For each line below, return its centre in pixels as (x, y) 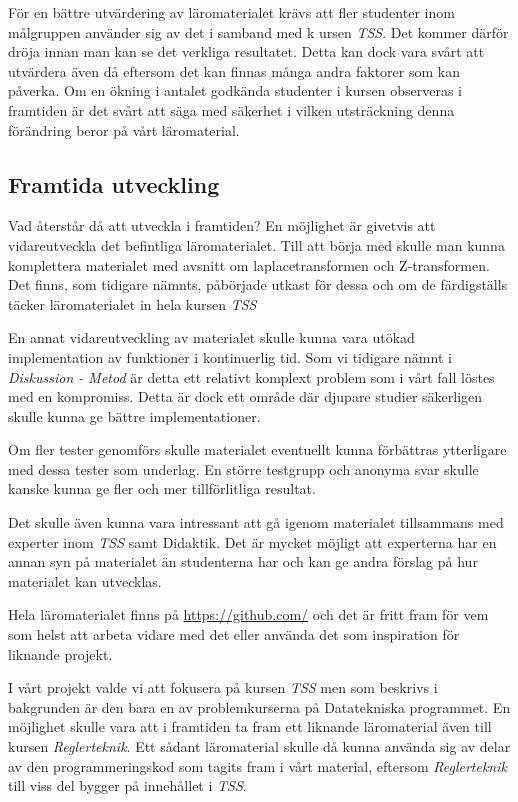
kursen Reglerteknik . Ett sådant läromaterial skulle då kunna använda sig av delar (259, 746)
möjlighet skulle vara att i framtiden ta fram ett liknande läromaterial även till (250, 726)
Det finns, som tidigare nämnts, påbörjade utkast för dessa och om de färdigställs (258, 284)
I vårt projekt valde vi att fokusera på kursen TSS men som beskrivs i (223, 687)
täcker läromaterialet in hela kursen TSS (132, 303)
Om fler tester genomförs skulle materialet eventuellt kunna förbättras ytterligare (257, 449)
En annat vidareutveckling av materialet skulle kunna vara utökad (211, 337)
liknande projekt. (60, 653)
